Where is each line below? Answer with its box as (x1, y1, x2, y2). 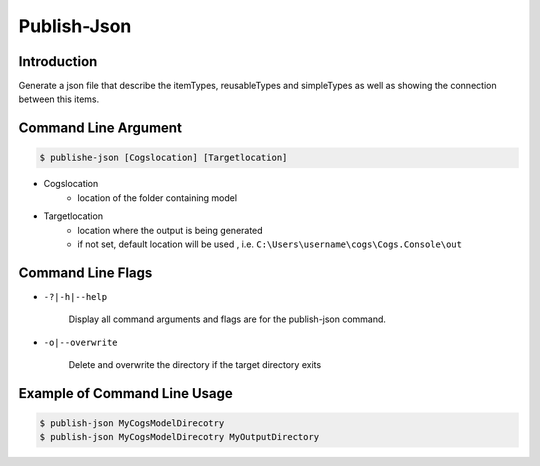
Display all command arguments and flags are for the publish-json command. (68, 313, 387, 325)
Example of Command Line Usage (18, 385, 234, 402)
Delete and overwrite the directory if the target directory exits (68, 359, 322, 371)
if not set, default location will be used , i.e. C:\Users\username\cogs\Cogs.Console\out (77, 238, 462, 250)
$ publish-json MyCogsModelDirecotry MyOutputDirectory (39, 431, 320, 443)
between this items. (18, 93, 100, 105)
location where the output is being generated (77, 224, 264, 236)
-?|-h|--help (43, 291, 108, 302)
